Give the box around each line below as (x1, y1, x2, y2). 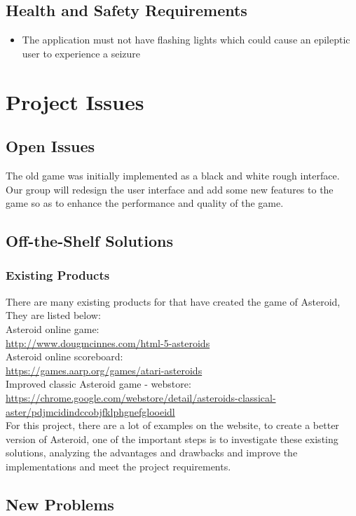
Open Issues (6, 135, 95, 157)
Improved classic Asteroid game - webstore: (6, 376, 191, 391)
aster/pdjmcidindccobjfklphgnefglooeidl (6, 404, 175, 419)
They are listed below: (6, 308, 101, 322)
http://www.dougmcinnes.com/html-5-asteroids (6, 335, 210, 350)
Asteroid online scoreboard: (6, 349, 123, 364)
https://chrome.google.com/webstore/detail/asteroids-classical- (6, 390, 276, 405)
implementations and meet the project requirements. (6, 459, 231, 473)
